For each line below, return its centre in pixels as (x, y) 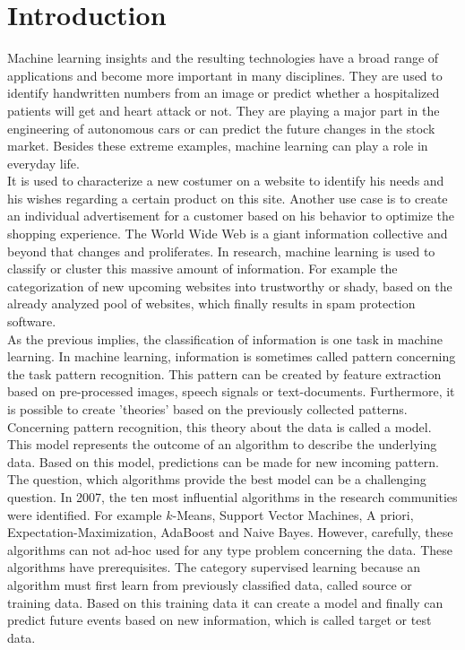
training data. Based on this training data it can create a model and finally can (225, 602)
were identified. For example (85, 514)
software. (32, 321)
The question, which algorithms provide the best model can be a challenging (217, 479)
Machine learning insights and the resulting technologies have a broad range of (223, 58)
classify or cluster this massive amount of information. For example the (202, 269)
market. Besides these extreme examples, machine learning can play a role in (218, 146)
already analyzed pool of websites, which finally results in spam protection (211, 303)
